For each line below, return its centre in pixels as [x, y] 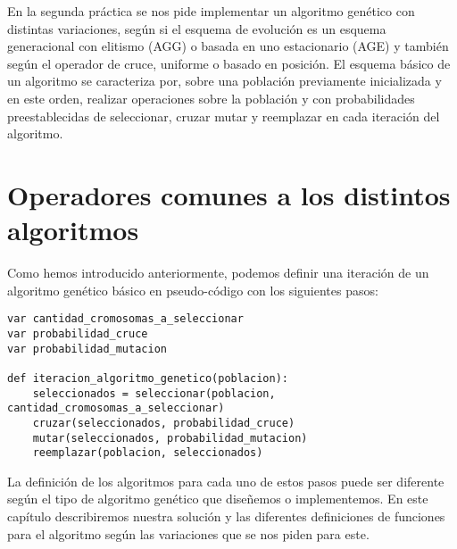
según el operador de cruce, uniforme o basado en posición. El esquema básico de [229, 63]
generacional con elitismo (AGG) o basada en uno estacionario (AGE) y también [228, 46]
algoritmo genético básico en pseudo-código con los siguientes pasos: [193, 290]
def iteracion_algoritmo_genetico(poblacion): [148, 378]
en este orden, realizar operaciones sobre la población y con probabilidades [211, 98]
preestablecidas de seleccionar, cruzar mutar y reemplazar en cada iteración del [224, 116]
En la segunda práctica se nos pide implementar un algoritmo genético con [211, 11]
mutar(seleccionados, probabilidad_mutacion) [170, 438]
